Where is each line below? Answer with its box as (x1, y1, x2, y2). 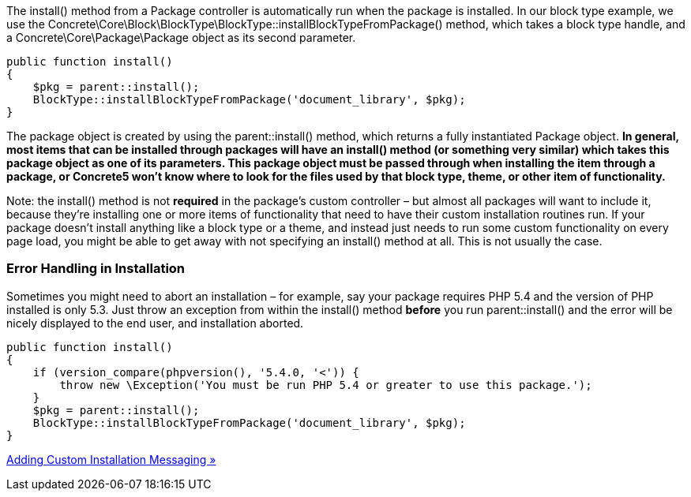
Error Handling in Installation (6, 260, 186, 277)
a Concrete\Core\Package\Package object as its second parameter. (6, 31, 356, 44)
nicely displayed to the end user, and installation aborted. (6, 316, 304, 330)
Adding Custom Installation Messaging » (6, 452, 216, 466)
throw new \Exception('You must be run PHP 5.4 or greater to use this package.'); (59, 378, 592, 391)
